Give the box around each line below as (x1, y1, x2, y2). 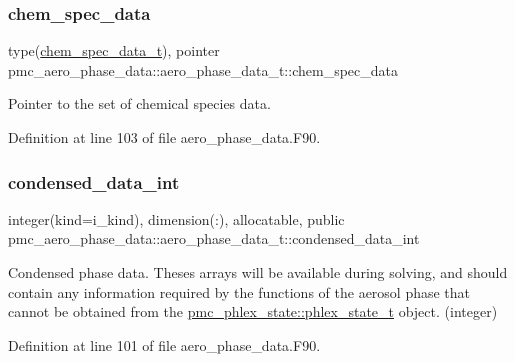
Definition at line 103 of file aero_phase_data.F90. (8, 127, 321, 147)
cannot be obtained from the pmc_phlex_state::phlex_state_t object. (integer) (8, 301, 498, 322)
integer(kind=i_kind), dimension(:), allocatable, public (8, 208, 345, 229)
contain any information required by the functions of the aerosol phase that (8, 281, 471, 302)
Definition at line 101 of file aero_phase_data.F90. (8, 334, 321, 355)
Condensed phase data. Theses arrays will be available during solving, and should (8, 262, 508, 282)
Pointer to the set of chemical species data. (8, 93, 271, 114)
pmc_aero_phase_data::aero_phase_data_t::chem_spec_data (8, 59, 398, 80)
